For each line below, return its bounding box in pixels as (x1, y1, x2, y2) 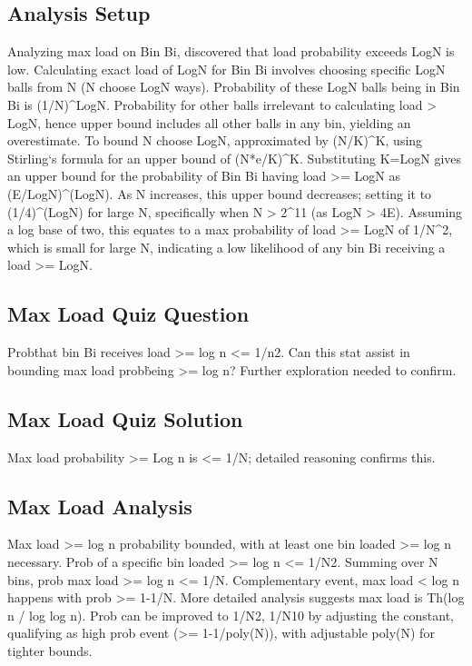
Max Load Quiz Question (7, 300, 250, 328)
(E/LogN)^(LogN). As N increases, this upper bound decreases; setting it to (7, 184, 432, 203)
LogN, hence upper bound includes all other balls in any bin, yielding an (7, 113, 411, 132)
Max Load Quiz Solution (7, 404, 243, 432)
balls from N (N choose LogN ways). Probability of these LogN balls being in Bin (7, 77, 460, 96)
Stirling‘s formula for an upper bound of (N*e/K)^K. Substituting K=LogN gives (7, 148, 462, 167)
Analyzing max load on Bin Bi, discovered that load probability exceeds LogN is (7, 42, 455, 61)
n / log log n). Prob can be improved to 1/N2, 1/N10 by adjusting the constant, (7, 605, 455, 624)
